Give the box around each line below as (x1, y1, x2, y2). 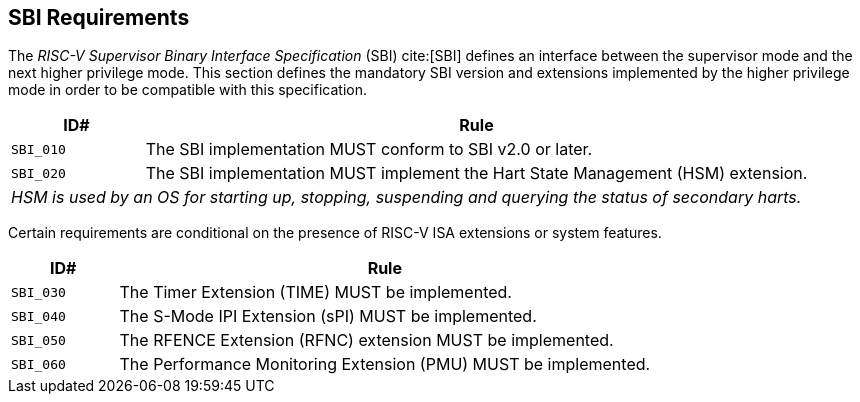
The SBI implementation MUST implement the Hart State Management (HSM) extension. (145, 163, 808, 184)
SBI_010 (11, 141, 66, 157)
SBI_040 (11, 308, 66, 324)
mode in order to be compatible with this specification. (8, 81, 367, 99)
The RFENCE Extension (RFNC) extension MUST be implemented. (119, 330, 614, 351)
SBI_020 (11, 165, 66, 181)
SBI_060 (11, 356, 66, 372)
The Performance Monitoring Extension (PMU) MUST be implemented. (119, 354, 651, 375)
